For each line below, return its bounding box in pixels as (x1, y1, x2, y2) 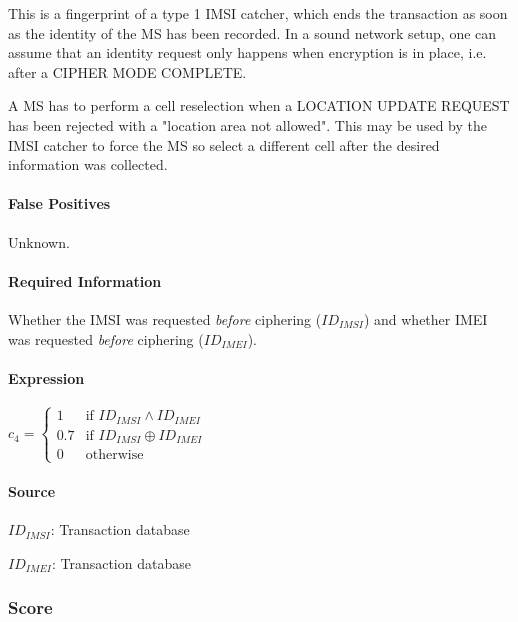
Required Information (8, 270, 162, 291)
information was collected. (8, 154, 168, 175)
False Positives (8, 193, 111, 214)
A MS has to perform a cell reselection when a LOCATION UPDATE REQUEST (8, 95, 510, 116)
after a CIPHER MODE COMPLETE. (8, 61, 247, 82)
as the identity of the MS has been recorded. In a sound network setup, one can (8, 22, 497, 43)
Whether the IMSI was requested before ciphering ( (8, 308, 322, 329)
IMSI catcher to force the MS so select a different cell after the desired (8, 134, 440, 155)
